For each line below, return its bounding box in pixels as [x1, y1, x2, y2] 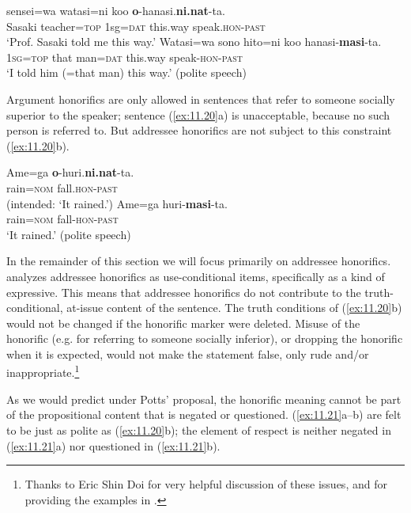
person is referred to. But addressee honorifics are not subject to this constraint [6, 122, 392, 139]
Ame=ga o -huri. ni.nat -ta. [6, 164, 134, 180]
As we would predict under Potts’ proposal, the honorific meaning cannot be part [6, 390, 402, 407]
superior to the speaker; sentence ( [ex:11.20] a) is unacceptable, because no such [6, 106, 390, 123]
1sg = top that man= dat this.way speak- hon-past [6, 48, 243, 65]
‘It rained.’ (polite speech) [6, 226, 131, 242]
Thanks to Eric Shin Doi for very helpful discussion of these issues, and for [25, 476, 387, 492]
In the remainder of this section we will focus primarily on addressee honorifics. [6, 253, 391, 269]
